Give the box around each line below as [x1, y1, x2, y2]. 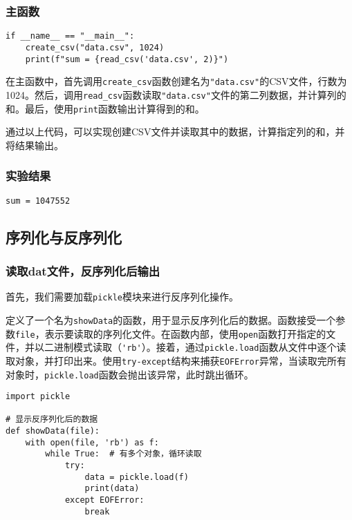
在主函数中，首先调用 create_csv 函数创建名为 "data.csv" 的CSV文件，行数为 [6, 74, 347, 88]
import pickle [6, 392, 71, 402]
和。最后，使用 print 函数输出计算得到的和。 [6, 101, 205, 115]
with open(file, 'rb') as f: [25, 437, 159, 447]
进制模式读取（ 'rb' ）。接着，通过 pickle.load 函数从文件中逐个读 [53, 340, 346, 354]
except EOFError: [64, 495, 145, 505]
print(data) [84, 483, 140, 494]
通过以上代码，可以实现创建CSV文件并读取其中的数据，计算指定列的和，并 [6, 124, 345, 139]
